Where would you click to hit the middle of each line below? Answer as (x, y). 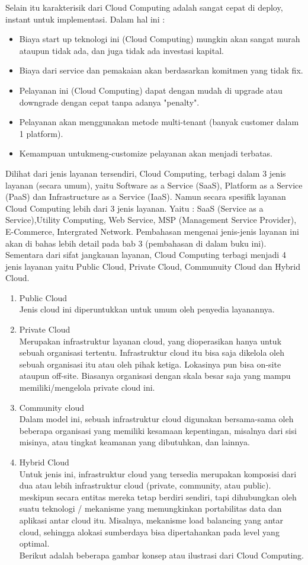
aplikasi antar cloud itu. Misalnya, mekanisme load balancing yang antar (151, 520)
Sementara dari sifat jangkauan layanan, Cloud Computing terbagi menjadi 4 (146, 255)
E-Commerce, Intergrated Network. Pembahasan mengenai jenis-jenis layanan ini (152, 231)
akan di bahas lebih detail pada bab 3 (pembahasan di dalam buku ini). (136, 243)
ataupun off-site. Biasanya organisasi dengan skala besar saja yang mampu (155, 376)
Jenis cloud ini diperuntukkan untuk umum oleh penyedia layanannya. (147, 309)
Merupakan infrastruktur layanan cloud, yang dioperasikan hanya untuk (150, 341)
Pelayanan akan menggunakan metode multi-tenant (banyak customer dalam (159, 122)
